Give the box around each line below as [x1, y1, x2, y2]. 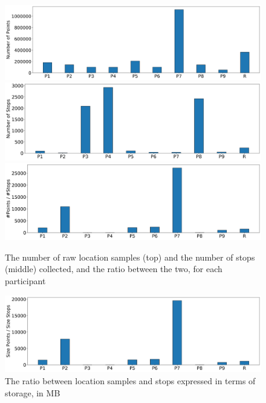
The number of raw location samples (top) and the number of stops [5, 250, 255, 263]
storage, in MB [5, 386, 60, 399]
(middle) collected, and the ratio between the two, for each [5, 262, 222, 275]
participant [5, 274, 46, 287]
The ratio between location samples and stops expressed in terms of [5, 374, 256, 387]
